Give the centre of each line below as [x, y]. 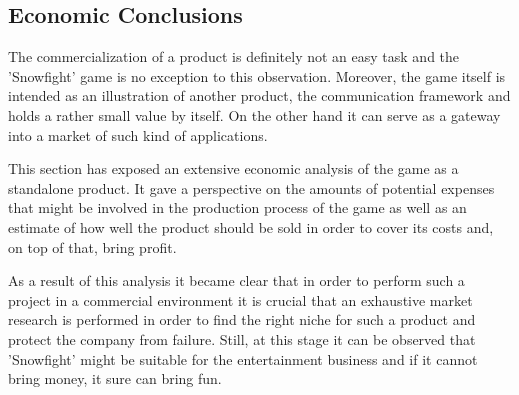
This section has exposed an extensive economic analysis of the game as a [233, 168]
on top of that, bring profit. [92, 246]
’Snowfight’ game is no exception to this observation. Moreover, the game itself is [257, 75]
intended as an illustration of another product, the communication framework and [259, 95]
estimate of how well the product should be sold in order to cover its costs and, [251, 226]
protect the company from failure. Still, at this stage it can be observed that [242, 338]
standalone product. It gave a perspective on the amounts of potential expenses [251, 187]
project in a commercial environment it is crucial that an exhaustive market [240, 299]
